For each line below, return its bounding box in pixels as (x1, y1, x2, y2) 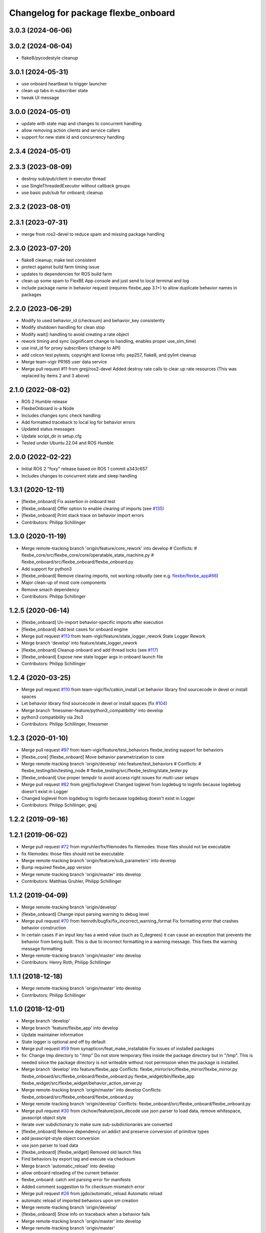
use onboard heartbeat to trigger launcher (21, 80, 107, 86)
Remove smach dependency (21, 586, 80, 592)
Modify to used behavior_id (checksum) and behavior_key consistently (21, 317, 165, 323)
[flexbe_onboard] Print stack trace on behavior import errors (21, 512, 144, 518)
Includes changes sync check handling (21, 412, 101, 418)
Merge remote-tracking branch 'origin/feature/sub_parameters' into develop (21, 858, 176, 864)
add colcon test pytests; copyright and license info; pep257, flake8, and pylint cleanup (21, 352, 197, 358)
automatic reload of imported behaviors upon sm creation (21, 1197, 139, 1203)
